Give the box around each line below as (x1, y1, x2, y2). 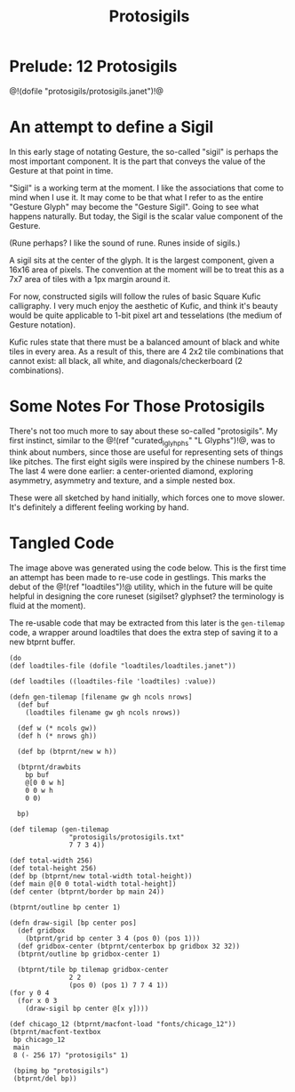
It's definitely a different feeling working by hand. (9, 501, 189, 513)
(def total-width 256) (9, 856, 93, 865)
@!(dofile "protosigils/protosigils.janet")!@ (9, 85, 164, 96)
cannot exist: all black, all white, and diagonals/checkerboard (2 (9, 355, 243, 366)
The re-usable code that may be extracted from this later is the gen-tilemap (9, 617, 285, 628)
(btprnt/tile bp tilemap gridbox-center (17, 965, 169, 974)
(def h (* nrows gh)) (17, 732, 98, 740)
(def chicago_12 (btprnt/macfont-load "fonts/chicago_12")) (9, 1019, 237, 1029)
